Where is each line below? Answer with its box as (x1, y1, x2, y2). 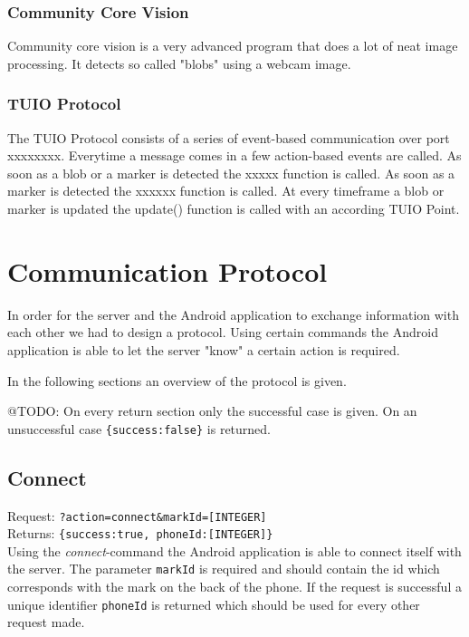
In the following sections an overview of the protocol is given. (7, 371, 347, 390)
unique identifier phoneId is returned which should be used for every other (7, 594, 420, 613)
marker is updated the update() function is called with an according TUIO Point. (7, 199, 460, 217)
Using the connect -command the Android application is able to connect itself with (7, 541, 462, 560)
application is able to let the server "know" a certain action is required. (7, 340, 400, 359)
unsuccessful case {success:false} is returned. (7, 419, 272, 438)
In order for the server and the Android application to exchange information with (7, 304, 459, 323)
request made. (7, 613, 85, 632)
